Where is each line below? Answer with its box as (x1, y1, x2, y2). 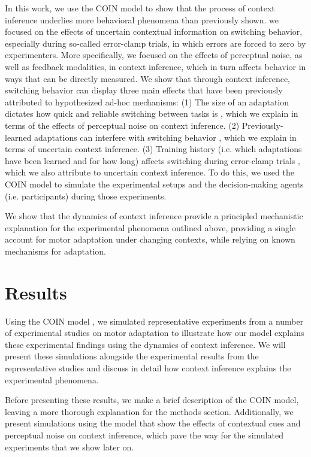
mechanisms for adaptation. (5, 244, 106, 257)
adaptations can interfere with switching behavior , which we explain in (34, 131, 297, 143)
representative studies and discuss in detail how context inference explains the (5, 361, 291, 374)
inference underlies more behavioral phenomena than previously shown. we (5, 13, 279, 26)
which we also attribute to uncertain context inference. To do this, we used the (5, 166, 294, 178)
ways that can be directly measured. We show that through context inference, (5, 72, 290, 84)
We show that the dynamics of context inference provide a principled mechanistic (5, 210, 303, 222)
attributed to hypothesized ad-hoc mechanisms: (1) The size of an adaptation (5, 95, 289, 108)
